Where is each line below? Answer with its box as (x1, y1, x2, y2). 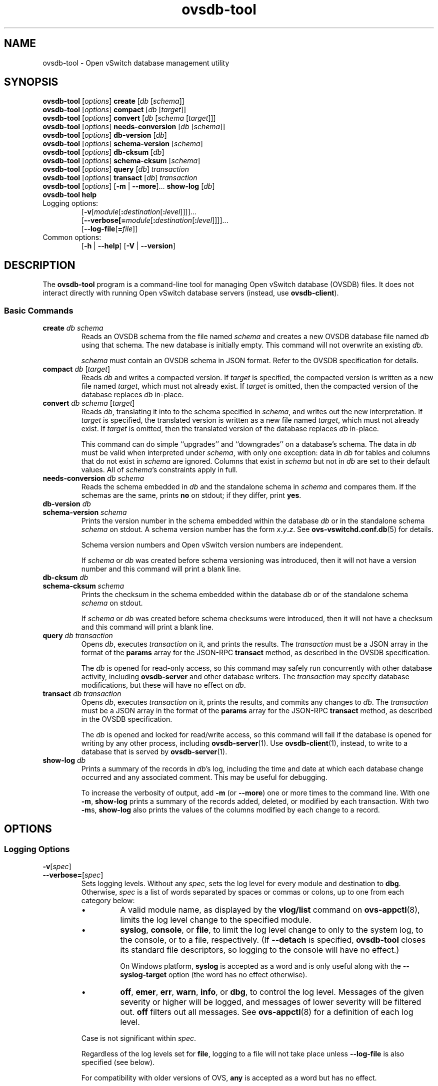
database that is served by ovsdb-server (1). (81, 747, 227, 756)
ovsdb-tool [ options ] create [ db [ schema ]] (42, 97, 184, 106)
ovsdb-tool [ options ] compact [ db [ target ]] (42, 105, 186, 114)
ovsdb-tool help (42, 190, 97, 199)
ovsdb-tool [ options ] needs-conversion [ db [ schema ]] (42, 122, 225, 131)
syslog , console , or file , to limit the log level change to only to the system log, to (120, 925, 423, 935)
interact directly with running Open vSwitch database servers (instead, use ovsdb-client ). (42, 289, 339, 298)
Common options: (42, 233, 101, 242)
